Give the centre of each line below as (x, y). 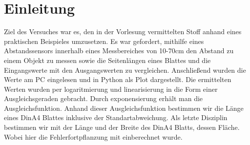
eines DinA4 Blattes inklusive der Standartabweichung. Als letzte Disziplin (116, 117)
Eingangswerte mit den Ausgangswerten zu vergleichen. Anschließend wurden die (125, 70)
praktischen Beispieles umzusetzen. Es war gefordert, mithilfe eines (104, 41)
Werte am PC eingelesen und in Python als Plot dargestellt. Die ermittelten (118, 79)
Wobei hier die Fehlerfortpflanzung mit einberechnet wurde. (93, 136)
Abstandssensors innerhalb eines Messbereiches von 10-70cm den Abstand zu (119, 51)
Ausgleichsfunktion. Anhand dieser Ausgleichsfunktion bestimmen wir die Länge (124, 108)
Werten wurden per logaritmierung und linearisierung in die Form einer (111, 89)
